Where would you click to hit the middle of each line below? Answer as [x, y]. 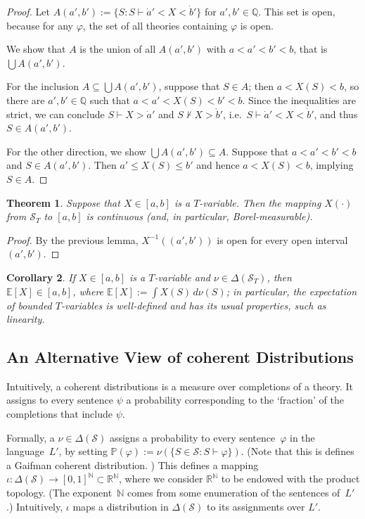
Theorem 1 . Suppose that [63, 202]
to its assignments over [256, 506]
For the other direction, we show [76, 151]
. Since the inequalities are [299, 100]
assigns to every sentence [60, 400]
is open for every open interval [282, 239]
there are [26, 100]
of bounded [29, 305]
